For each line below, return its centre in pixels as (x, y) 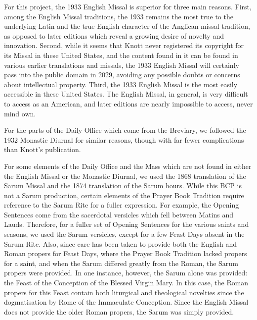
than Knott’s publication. (43, 149)
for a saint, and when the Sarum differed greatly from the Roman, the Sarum (121, 263)
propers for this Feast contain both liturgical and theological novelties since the (124, 292)
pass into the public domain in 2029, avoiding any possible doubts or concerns (122, 75)
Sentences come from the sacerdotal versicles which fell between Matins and (119, 214)
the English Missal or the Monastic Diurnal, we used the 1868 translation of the (125, 176)
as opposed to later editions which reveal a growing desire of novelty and (114, 35)
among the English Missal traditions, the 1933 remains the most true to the (119, 16)
